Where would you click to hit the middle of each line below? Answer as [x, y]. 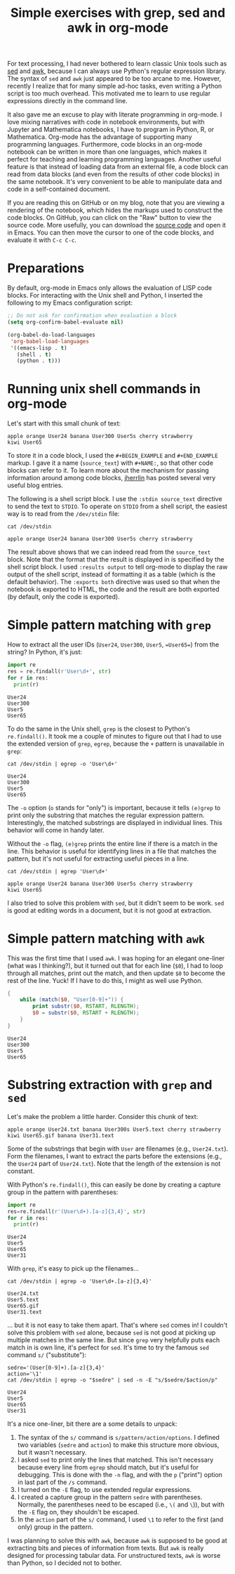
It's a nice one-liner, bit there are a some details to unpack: [92, 1424]
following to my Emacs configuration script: [70, 303]
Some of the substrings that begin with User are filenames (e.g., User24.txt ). [118, 1149]
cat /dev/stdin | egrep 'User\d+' [58, 871]
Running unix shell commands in [104, 389]
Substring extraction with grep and [110, 1085]
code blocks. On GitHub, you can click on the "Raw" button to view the [109, 218]
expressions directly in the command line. [67, 101]
